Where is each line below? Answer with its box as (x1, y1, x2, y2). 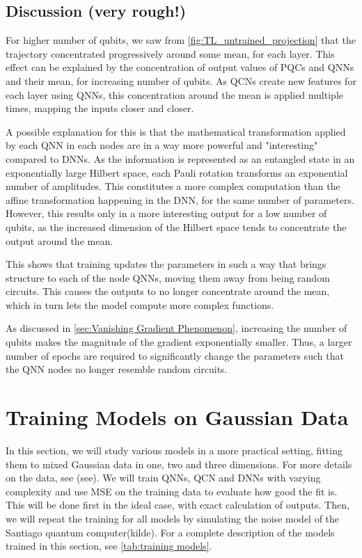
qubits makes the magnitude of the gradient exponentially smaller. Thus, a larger (6, 335, 352, 349)
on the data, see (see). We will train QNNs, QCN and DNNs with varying (6, 470, 321, 485)
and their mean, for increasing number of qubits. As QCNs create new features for (6, 73, 356, 88)
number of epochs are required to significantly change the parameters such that (6, 348, 344, 362)
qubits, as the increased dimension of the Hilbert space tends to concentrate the (6, 219, 347, 234)
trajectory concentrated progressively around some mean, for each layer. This (6, 46, 335, 61)
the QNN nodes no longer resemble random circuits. (6, 362, 228, 376)
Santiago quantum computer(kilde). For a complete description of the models (6, 525, 335, 539)
